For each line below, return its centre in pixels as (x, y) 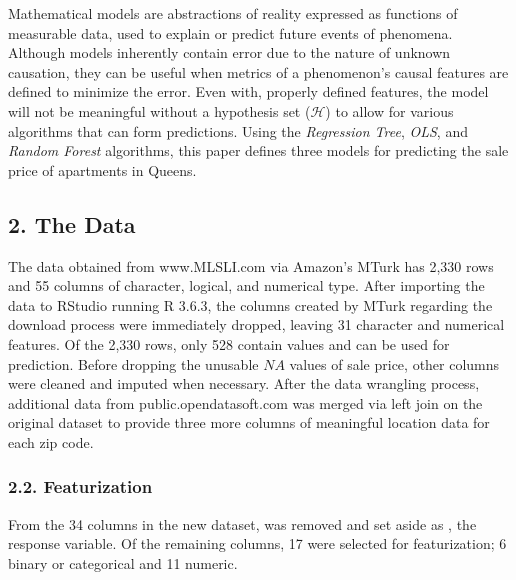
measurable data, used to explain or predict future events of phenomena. (230, 32)
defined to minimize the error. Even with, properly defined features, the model (248, 91)
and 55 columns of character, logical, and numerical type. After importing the (246, 285)
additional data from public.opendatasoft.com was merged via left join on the (245, 402)
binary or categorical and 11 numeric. (123, 562)
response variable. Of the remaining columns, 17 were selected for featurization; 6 (257, 543)
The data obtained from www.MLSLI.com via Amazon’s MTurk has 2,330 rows (251, 265)
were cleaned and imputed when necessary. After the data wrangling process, (244, 383)
